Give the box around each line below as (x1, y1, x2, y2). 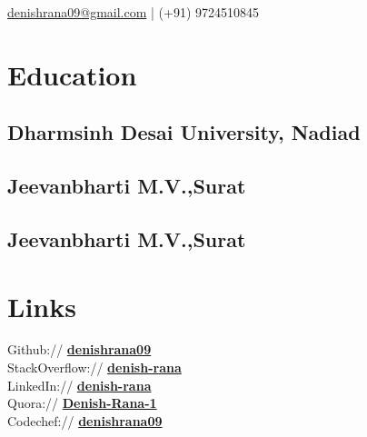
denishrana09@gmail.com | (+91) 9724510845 (7, 3, 260, 21)
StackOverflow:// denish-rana (7, 358, 182, 377)
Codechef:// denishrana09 (7, 411, 163, 430)
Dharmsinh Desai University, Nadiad (7, 118, 361, 146)
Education (7, 55, 137, 93)
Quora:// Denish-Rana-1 (7, 393, 157, 412)
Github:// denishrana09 (7, 340, 152, 359)
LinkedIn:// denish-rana (7, 375, 152, 394)
